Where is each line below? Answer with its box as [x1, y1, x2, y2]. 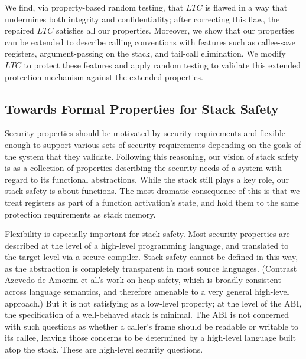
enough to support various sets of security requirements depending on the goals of [5, 138, 301, 150]
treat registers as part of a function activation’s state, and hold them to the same [5, 196, 299, 208]
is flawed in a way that [205, 1, 288, 13]
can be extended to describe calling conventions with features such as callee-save [5, 35, 296, 48]
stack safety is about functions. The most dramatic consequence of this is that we [5, 185, 300, 197]
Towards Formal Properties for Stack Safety [5, 99, 279, 117]
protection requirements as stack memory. [5, 208, 156, 220]
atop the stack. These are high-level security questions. [5, 343, 203, 355]
